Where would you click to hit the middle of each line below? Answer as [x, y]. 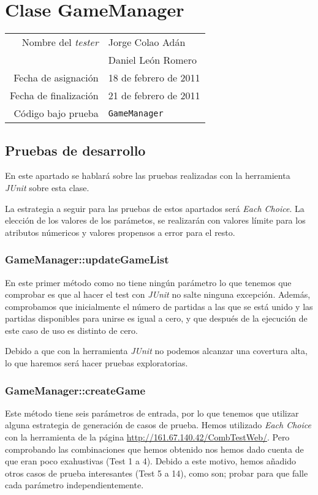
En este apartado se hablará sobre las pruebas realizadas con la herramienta [148, 176]
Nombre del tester [60, 42]
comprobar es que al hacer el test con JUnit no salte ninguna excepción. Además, [158, 294]
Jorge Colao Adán [147, 42]
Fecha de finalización [54, 96]
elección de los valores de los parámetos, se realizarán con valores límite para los [155, 220]
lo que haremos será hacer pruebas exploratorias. [97, 363]
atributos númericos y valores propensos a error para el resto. [120, 232]
